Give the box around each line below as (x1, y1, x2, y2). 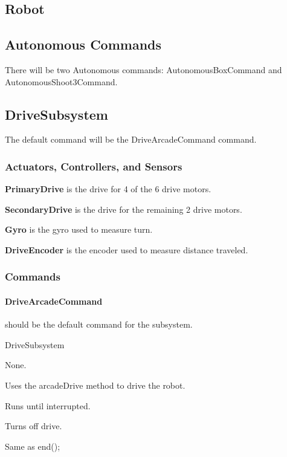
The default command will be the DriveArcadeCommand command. (5, 133, 257, 146)
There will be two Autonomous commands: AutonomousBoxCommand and (5, 63, 282, 76)
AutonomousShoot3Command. (5, 75, 118, 88)
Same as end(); (5, 439, 60, 452)
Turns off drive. (5, 420, 62, 432)
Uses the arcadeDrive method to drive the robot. (5, 378, 185, 391)
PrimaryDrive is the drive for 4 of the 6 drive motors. (5, 183, 211, 195)
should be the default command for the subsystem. (5, 318, 193, 331)
